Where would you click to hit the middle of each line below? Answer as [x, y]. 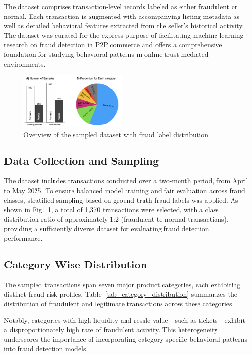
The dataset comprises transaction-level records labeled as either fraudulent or [121, 6]
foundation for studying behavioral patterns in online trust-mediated [106, 54]
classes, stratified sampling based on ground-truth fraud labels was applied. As [121, 200]
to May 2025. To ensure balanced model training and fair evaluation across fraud [125, 190]
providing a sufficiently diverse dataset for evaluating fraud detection [107, 228]
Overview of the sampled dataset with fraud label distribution [116, 134]
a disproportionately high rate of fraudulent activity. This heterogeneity [111, 329]
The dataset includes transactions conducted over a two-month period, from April [126, 181]
